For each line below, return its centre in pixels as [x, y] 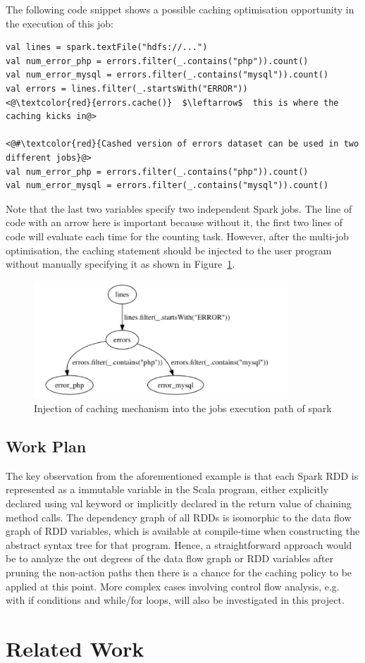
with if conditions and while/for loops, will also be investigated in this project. [175, 600]
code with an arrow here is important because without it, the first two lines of [174, 222]
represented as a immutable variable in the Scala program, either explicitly [167, 489]
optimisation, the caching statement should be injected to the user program [169, 250]
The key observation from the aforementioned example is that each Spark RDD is [182, 475]
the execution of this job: [60, 23]
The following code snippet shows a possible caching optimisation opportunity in [180, 9]
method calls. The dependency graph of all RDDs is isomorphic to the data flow [179, 517]
